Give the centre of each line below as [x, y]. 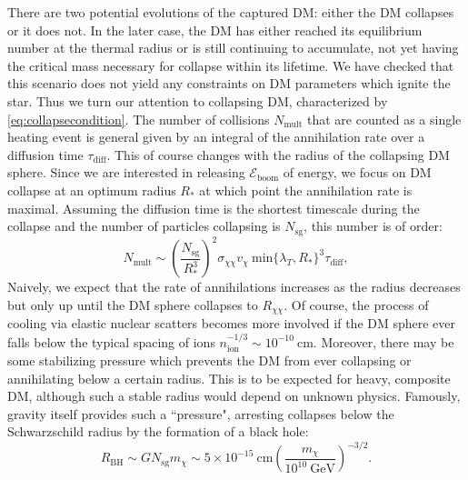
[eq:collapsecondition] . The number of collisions [139, 119]
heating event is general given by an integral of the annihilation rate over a [216, 137]
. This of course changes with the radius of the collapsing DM [278, 154]
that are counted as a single [384, 119]
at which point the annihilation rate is [306, 190]
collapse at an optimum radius [92, 190]
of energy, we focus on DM [357, 172]
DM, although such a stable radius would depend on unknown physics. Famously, [234, 396]
